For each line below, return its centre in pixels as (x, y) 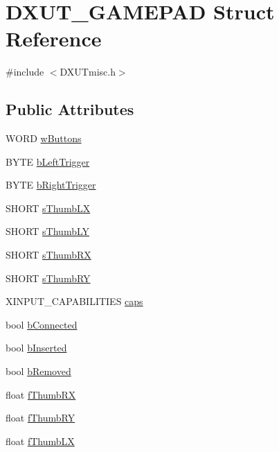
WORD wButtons (44, 138)
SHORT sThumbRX (48, 255)
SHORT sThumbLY (48, 231)
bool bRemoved (38, 371)
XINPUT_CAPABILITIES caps (74, 301)
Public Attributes (70, 109)
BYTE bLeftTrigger (48, 161)
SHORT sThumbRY (48, 278)
